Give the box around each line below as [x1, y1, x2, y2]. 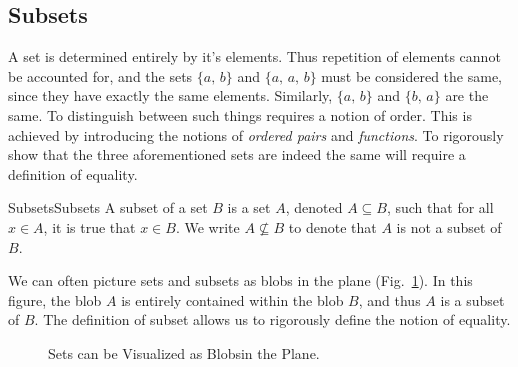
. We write [175, 216, 240, 237]
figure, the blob [8, 289, 102, 310]
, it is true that [43, 216, 136, 237]
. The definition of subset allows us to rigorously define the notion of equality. [34, 309, 511, 330]
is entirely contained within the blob [121, 289, 344, 310]
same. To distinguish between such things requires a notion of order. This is [8, 104, 472, 125]
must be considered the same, [321, 65, 502, 86]
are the [445, 85, 489, 106]
